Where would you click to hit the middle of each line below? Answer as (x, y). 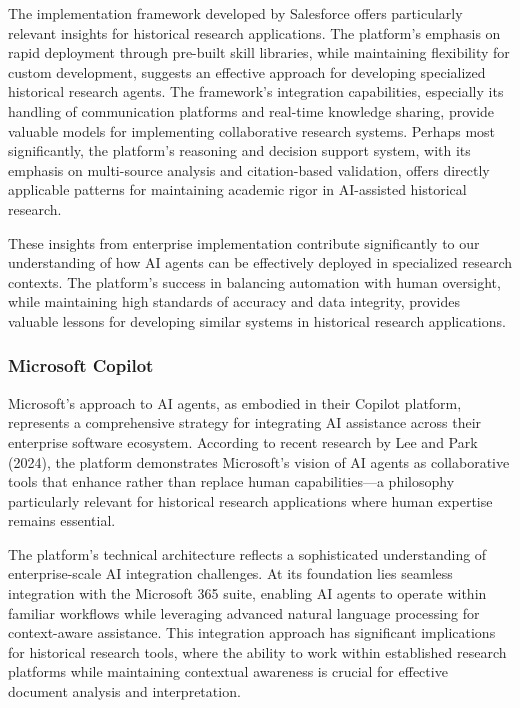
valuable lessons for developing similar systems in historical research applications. (257, 320)
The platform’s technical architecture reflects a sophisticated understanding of (247, 553)
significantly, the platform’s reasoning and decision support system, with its (239, 150)
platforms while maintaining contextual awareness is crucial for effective (228, 671)
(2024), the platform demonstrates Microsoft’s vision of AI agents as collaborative (259, 461)
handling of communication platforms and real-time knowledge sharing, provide (251, 110)
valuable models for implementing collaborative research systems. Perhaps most (252, 130)
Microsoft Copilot (81, 365)
